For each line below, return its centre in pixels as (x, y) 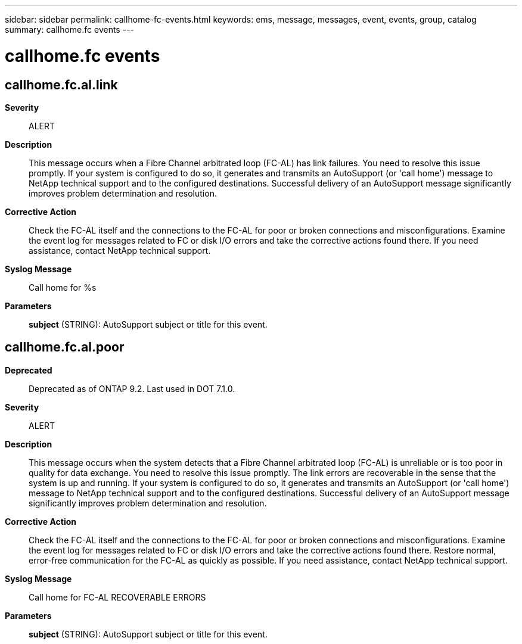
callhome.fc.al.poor (65, 347)
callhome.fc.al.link (61, 85)
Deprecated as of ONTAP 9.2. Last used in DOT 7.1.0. (132, 388)
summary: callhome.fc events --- (70, 29)
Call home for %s (63, 287)
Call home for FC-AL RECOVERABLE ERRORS (117, 597)
